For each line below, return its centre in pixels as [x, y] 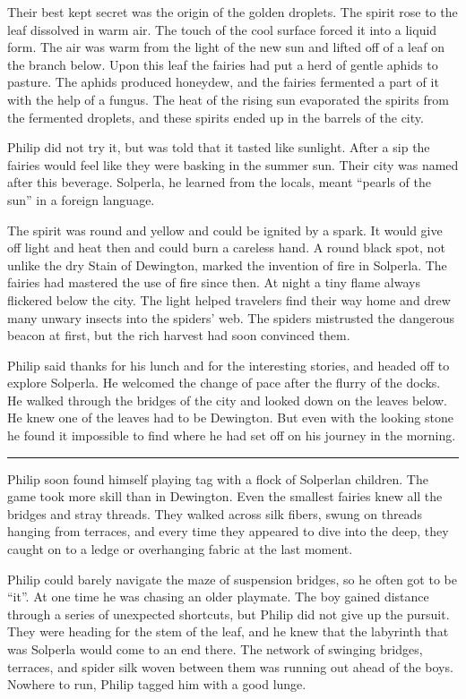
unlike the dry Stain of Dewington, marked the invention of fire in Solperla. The [227, 264]
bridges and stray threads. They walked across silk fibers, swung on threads [215, 513]
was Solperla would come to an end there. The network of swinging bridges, [215, 649]
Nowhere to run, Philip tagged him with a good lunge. [157, 684]
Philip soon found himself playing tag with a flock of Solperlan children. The [218, 478]
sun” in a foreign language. [81, 199]
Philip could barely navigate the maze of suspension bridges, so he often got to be [232, 579]
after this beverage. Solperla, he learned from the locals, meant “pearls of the [219, 182]
